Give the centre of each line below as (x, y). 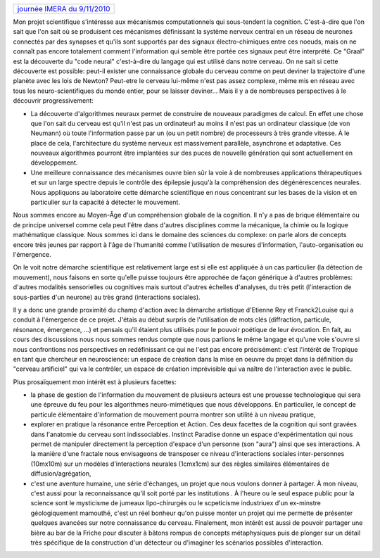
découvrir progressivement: (53, 101)
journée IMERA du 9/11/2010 (64, 9)
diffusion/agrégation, (61, 474)
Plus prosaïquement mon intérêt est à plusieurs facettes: (95, 382)
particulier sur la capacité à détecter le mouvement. (106, 202)
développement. (54, 163)
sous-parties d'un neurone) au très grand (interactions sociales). (107, 297)
